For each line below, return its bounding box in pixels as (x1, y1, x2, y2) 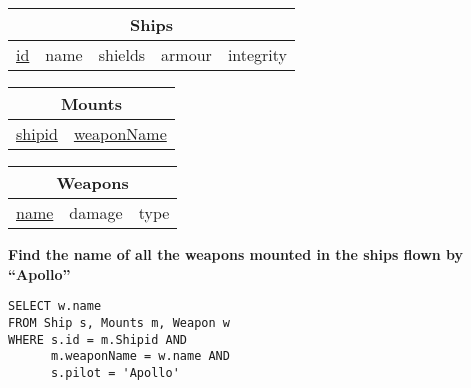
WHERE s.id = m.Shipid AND (8, 332, 187, 347)
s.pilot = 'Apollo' (50, 365, 180, 380)
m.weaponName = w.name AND (50, 349, 230, 364)
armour (161, 43, 212, 66)
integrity (227, 43, 288, 66)
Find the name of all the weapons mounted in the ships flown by (8, 244, 464, 264)
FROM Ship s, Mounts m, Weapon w (8, 315, 230, 330)
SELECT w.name (8, 299, 102, 314)
